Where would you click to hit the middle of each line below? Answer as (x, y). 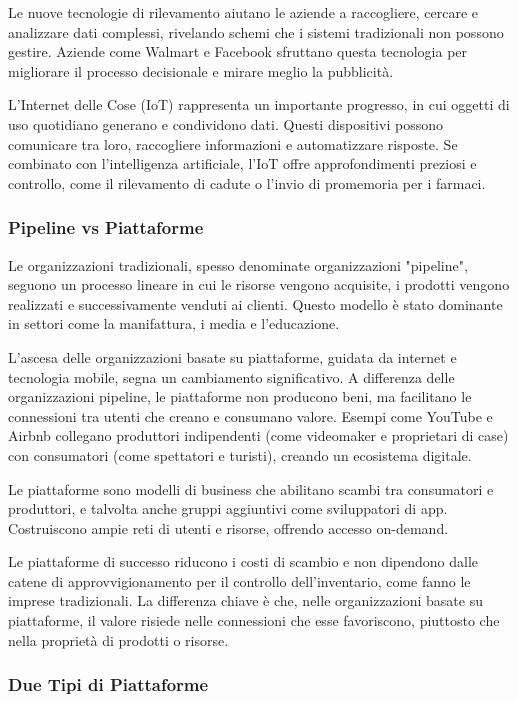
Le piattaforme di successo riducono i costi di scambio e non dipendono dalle (243, 561)
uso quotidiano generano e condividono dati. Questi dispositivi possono (225, 123)
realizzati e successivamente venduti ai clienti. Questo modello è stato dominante (255, 303)
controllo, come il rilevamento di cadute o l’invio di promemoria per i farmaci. (247, 182)
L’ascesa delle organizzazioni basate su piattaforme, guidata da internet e (232, 356)
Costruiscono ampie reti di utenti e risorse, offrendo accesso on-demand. (228, 527)
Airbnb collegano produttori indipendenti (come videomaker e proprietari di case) (258, 435)
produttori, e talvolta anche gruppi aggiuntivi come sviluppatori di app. (228, 508)
